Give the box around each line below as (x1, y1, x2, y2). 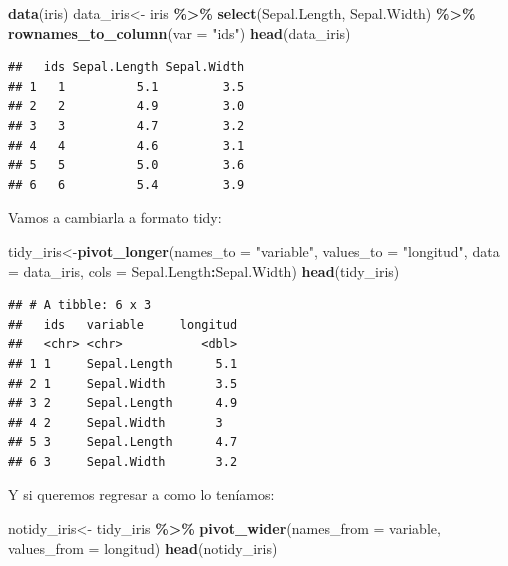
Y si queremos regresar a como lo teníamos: (8, 484, 275, 505)
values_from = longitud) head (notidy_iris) (8, 537, 278, 558)
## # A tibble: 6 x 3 (8, 298, 152, 313)
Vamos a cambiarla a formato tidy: (8, 207, 222, 228)
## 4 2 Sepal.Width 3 (8, 415, 223, 430)
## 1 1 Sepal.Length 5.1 (8, 356, 238, 371)
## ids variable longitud (8, 317, 238, 332)
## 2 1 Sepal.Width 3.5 (8, 376, 238, 391)
